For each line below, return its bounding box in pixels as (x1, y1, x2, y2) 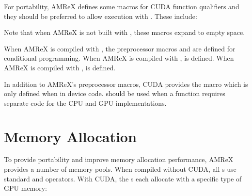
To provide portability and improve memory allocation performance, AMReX (4, 154, 234, 164)
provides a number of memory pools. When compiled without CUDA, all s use (4, 164, 236, 174)
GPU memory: (4, 183, 47, 193)
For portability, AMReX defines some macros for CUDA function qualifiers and (4, 1, 239, 11)
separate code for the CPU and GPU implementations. (4, 98, 167, 108)
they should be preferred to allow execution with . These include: (4, 11, 197, 21)
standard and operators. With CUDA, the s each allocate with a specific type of (4, 173, 242, 183)
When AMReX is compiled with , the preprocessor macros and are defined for (4, 43, 236, 53)
